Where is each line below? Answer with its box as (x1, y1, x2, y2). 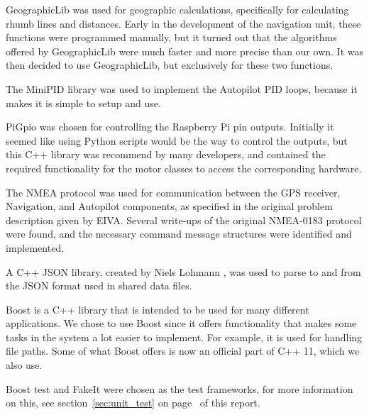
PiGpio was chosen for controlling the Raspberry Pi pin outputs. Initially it (6, 119, 334, 134)
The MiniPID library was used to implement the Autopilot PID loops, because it (6, 81, 358, 96)
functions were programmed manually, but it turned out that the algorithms (6, 30, 337, 45)
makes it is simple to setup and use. (6, 95, 161, 110)
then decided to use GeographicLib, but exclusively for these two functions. (6, 57, 334, 72)
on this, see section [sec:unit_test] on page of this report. (6, 395, 260, 410)
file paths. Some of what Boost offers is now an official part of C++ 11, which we (6, 343, 360, 358)
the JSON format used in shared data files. (6, 278, 192, 293)
